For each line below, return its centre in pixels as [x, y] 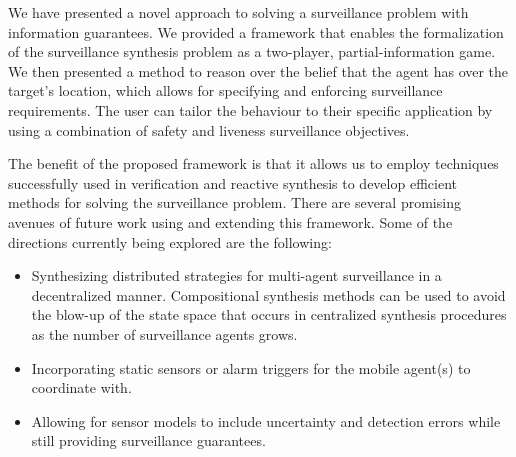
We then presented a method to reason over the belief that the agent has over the [258, 70]
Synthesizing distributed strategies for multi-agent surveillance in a [236, 275]
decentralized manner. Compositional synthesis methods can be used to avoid [268, 294]
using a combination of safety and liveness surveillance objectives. [209, 129]
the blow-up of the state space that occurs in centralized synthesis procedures [269, 314]
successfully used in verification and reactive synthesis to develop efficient [232, 182]
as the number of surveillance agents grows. [164, 333]
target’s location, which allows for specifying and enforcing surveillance [225, 90]
